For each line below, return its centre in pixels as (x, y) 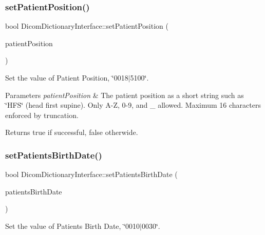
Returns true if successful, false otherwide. (72, 132)
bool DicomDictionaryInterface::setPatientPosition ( (87, 26)
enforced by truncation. (42, 115)
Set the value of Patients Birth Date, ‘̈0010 (73, 226)
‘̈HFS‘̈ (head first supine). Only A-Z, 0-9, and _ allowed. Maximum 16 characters (133, 105)
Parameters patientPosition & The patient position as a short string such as (125, 95)
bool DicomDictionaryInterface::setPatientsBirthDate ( (91, 174)
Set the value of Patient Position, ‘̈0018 (67, 77)
